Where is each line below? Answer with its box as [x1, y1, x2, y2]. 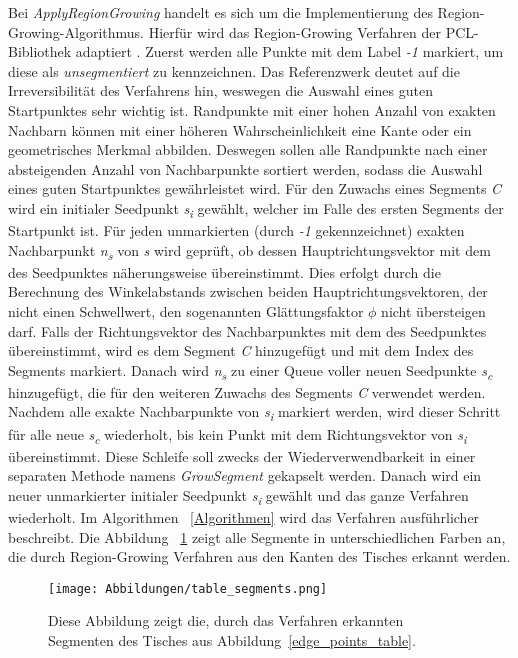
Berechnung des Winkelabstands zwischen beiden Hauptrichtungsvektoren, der [8, 281, 488, 302]
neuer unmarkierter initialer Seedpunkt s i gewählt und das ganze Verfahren [8, 484, 469, 508]
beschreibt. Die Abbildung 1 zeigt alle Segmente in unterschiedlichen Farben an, [8, 526, 506, 547]
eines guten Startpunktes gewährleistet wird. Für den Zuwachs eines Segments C [8, 178, 502, 199]
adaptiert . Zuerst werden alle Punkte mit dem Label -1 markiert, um [75, 41, 504, 62]
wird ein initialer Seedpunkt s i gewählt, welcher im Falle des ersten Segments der [8, 197, 504, 221]
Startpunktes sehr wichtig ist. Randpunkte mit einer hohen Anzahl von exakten [8, 99, 496, 120]
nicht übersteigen [381, 300, 486, 321]
